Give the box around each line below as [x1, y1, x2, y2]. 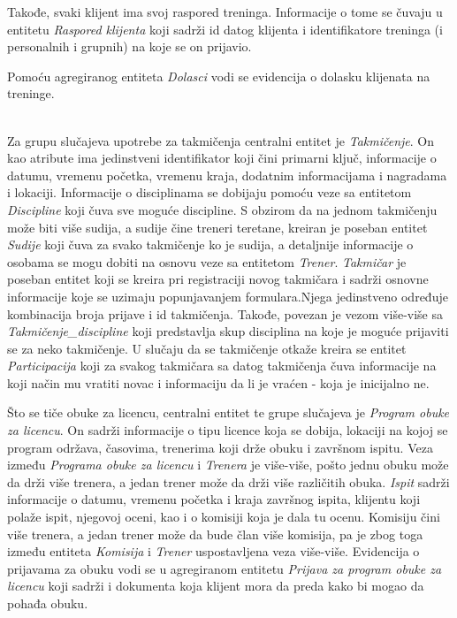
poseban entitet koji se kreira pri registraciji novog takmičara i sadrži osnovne [7, 270, 429, 288]
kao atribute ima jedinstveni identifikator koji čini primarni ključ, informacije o [7, 149, 437, 167]
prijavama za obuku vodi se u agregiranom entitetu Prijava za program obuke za [7, 559, 442, 577]
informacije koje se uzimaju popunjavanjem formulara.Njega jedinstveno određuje [7, 286, 448, 305]
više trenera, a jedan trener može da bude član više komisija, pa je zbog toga [7, 524, 423, 543]
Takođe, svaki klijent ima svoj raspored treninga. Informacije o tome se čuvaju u [7, 3, 443, 20]
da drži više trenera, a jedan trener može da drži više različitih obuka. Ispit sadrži [7, 472, 450, 491]
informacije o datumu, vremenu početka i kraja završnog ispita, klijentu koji [7, 490, 421, 508]
